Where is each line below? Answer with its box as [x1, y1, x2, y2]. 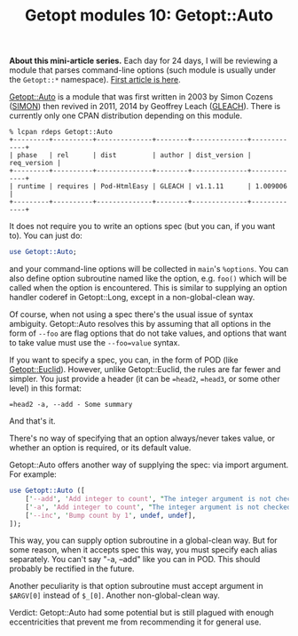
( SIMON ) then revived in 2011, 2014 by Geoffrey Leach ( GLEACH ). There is [9, 101, 281, 112]
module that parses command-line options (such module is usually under [9, 65, 277, 76]
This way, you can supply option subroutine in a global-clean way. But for [9, 535, 278, 546]
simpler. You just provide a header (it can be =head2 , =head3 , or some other [9, 374, 281, 385]
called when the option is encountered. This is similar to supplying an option [9, 282, 287, 293]
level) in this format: [9, 383, 82, 394]
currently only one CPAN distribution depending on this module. [9, 110, 242, 121]
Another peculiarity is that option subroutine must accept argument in [9, 581, 263, 592]
